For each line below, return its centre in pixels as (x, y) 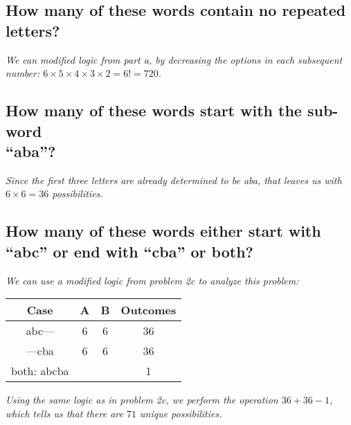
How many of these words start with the (154, 110)
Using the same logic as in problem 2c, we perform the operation (142, 400)
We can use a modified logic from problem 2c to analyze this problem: (152, 280)
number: (23, 73)
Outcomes (148, 310)
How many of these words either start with (163, 231)
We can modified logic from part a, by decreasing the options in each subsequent (174, 59)
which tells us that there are (64, 413)
